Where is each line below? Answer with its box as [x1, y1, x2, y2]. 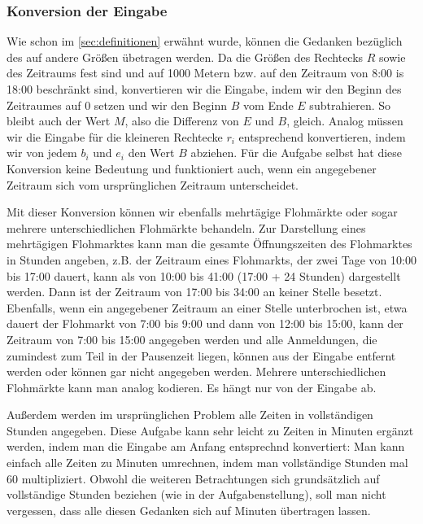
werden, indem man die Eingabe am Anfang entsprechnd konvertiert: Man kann [7, 438, 405, 455]
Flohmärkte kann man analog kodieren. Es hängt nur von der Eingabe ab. [7, 378, 377, 395]
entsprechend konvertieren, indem [238, 128, 406, 145]
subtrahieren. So [309, 96, 391, 113]
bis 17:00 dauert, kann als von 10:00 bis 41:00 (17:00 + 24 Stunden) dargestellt [7, 267, 401, 284]
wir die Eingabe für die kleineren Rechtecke [7, 128, 223, 145]
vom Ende [243, 96, 294, 113]
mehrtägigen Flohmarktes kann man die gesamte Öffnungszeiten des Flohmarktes [7, 235, 412, 252]
